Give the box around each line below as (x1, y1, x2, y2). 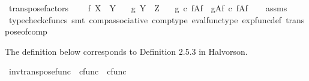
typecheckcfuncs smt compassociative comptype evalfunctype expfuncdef (8, 13, 282, 26)
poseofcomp (5, 25, 47, 38)
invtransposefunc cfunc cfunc (8, 65, 127, 77)
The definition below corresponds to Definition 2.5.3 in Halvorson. (5, 45, 248, 57)
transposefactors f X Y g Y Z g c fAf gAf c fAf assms (8, 2, 287, 14)
